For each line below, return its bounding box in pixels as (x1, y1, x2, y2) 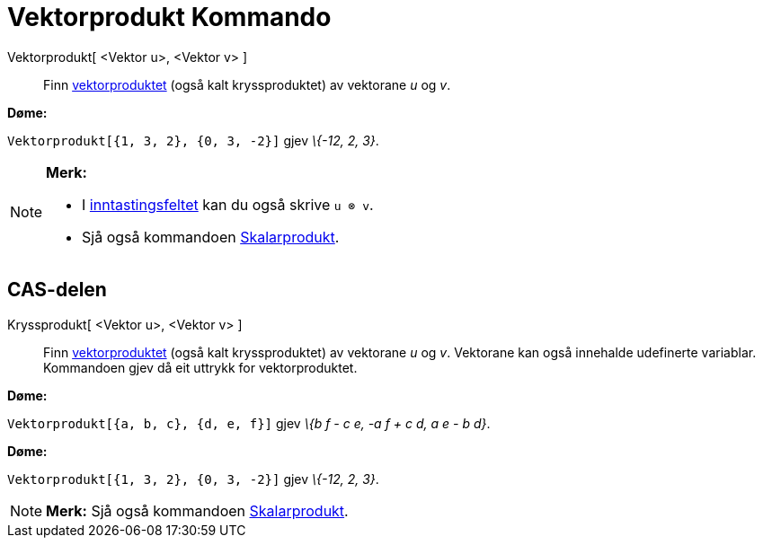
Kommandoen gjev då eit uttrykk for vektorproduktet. (43, 359, 358, 375)
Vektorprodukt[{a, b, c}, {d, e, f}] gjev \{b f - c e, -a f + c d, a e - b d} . (7, 415, 491, 431)
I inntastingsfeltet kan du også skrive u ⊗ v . (82, 195, 374, 214)
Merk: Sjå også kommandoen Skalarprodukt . (46, 501, 349, 520)
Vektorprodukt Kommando (7, 2, 332, 32)
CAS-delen (7, 278, 107, 302)
